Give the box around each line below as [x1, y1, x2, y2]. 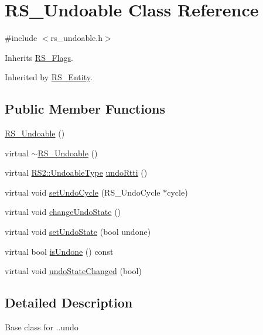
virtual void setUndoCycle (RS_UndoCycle [5, 186, 160, 198]
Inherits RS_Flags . [5, 51, 73, 63]
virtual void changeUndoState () [5, 206, 121, 218]
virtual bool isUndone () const [5, 245, 114, 257]
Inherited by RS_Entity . [5, 71, 93, 83]
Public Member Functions [5, 100, 165, 118]
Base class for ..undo [5, 321, 78, 333]
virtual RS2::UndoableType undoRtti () [5, 166, 148, 179]
